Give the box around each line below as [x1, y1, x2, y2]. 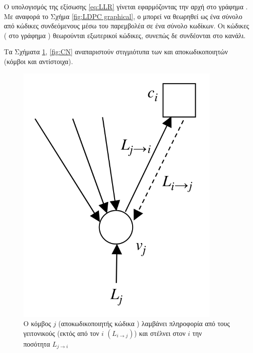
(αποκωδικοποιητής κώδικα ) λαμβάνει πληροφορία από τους [58, 318, 230, 329]
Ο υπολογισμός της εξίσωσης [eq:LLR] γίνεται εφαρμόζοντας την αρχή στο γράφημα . [4, 1, 248, 11]
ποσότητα [23, 338, 50, 349]
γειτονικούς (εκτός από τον [23, 328, 99, 338]
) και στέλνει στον [134, 328, 186, 338]
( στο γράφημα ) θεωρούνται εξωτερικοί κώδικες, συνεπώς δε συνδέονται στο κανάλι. [4, 30, 246, 40]
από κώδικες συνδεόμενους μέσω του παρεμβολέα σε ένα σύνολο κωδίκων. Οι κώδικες [4, 21, 249, 31]
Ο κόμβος [23, 318, 51, 329]
